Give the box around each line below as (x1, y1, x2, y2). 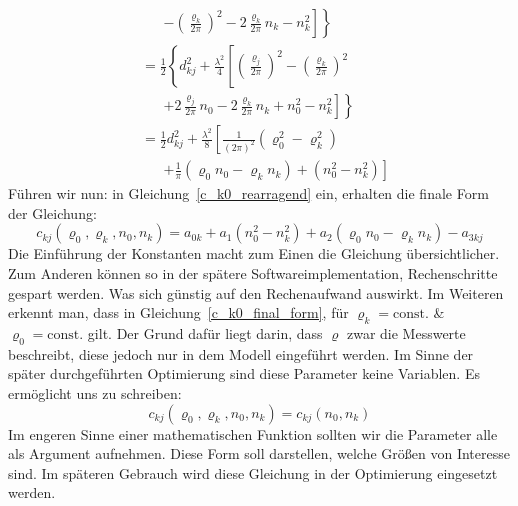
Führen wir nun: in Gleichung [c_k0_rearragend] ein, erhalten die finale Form (8, 183, 489, 204)
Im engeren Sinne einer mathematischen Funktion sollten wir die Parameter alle (8, 423, 498, 444)
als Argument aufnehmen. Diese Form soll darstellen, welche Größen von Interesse (8, 443, 510, 464)
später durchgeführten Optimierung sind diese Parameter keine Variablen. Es (8, 363, 480, 384)
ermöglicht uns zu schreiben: (8, 382, 182, 403)
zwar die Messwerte (346, 322, 466, 343)
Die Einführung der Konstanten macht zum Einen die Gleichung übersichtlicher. (8, 243, 500, 264)
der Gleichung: (8, 202, 97, 223)
